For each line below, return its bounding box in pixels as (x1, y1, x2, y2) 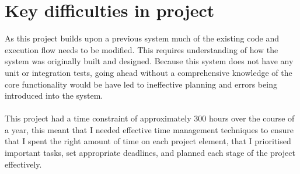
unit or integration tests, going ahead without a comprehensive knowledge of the (5, 66, 292, 78)
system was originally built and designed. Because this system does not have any (5, 55, 294, 67)
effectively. (5, 158, 42, 170)
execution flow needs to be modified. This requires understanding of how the (5, 43, 278, 55)
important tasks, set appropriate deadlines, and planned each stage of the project (5, 147, 295, 159)
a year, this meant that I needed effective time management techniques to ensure (5, 123, 294, 135)
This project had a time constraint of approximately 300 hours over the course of (5, 112, 295, 124)
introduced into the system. (5, 89, 103, 102)
